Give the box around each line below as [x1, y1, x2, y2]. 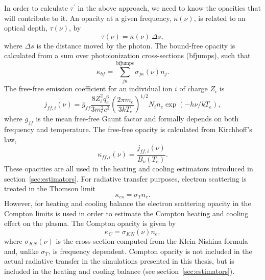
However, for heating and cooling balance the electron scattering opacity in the [4, 198, 251, 209]
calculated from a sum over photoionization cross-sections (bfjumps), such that [4, 50, 251, 61]
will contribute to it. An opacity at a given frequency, [4, 12, 172, 23]
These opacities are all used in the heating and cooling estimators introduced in [4, 163, 253, 173]
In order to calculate [4, 3, 68, 13]
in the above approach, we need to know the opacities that [78, 3, 261, 13]
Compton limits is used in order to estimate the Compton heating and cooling [4, 208, 249, 218]
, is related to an [194, 12, 246, 23]
